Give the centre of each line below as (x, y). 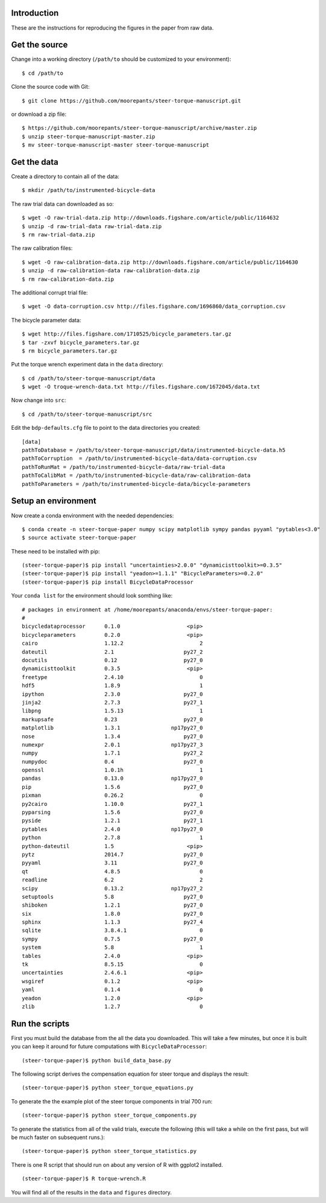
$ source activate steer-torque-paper (79, 538)
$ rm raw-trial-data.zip (58, 235)
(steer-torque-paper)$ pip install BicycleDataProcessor (108, 582)
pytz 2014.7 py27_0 (112, 854)
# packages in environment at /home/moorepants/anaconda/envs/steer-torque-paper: (147, 609)
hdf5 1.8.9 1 (112, 686)
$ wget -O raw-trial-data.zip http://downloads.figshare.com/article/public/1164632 (151, 218)
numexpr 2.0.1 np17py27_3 (112, 745)
